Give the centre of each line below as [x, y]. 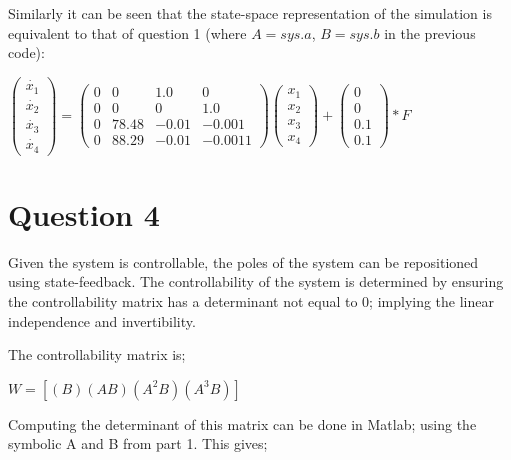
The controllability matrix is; [97, 354]
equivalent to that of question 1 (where [127, 32]
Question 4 [84, 213]
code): [26, 52]
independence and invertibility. [102, 320]
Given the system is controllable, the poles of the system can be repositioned [243, 261]
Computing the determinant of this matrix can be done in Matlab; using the [242, 423]
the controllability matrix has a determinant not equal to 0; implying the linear [251, 300]
